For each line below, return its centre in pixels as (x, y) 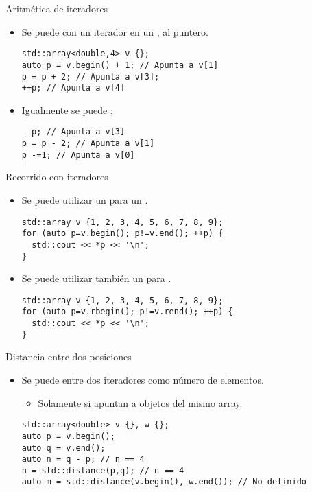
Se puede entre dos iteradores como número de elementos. (143, 379)
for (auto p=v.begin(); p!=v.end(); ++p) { (122, 234)
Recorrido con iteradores (57, 177)
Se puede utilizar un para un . (85, 199)
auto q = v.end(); (63, 448)
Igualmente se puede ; (67, 109)
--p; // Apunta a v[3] (73, 132)
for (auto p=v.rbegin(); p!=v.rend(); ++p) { (127, 312)
